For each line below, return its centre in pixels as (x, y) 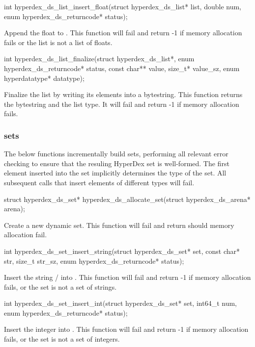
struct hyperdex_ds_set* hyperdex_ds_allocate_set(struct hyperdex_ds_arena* (127, 199)
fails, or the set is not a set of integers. (62, 339)
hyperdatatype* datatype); (44, 78)
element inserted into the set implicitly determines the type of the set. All (115, 173)
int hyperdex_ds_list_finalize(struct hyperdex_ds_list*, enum (99, 59)
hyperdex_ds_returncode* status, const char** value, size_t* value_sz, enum (122, 68)
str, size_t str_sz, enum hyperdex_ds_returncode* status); (94, 260)
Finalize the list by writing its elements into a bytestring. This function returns (123, 94)
